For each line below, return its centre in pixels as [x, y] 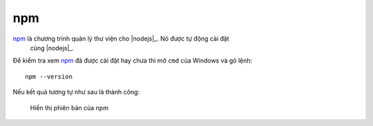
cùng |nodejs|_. [52, 48]
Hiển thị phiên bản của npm [69, 107]
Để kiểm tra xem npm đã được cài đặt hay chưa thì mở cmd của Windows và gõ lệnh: [133, 61]
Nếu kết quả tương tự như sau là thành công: [76, 92]
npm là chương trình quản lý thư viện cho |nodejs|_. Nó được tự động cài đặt [121, 39]
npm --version [49, 76]
